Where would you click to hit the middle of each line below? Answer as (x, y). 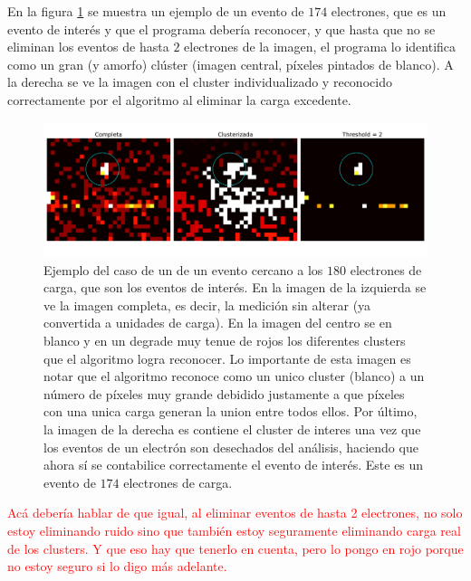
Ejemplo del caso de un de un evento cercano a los (183, 269)
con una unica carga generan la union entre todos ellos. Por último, (231, 411)
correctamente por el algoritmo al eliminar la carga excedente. (179, 99)
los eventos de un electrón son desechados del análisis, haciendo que (231, 447)
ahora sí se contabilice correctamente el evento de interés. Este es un (234, 465)
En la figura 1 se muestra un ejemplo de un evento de (156, 11)
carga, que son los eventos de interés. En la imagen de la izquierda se (235, 287)
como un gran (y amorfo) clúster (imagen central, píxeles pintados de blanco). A (231, 64)
